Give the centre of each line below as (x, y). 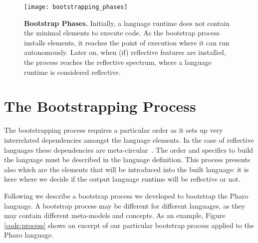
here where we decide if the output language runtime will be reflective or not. (122, 179)
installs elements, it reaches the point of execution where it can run (127, 42)
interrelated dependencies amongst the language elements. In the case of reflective (129, 139)
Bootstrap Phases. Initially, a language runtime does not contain (127, 23)
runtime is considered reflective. (72, 72)
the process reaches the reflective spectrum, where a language (118, 62)
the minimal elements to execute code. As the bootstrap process (122, 33)
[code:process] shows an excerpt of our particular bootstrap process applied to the (129, 225)
